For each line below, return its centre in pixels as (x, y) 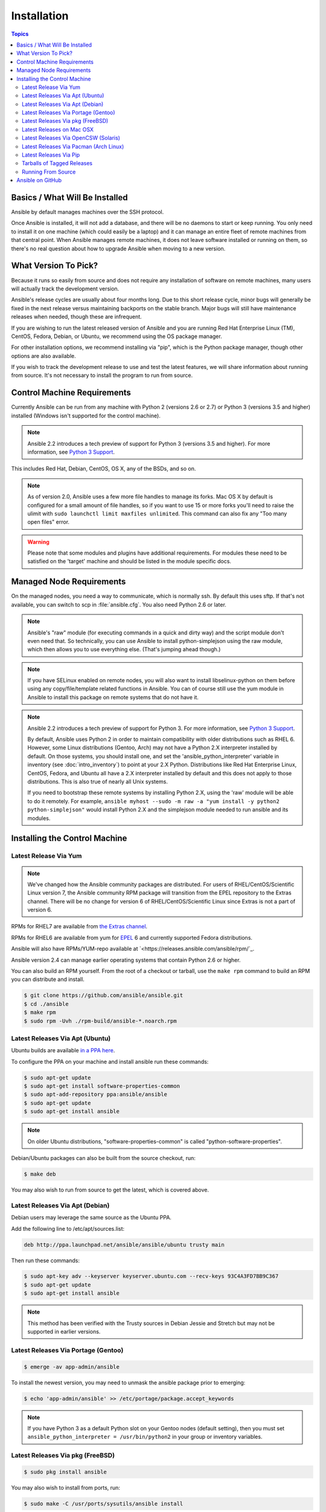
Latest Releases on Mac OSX (58, 129)
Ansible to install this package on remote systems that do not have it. (113, 697)
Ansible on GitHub (39, 180)
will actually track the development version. (65, 288)
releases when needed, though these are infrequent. (76, 317)
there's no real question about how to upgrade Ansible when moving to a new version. (118, 249)
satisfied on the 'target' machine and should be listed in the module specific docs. (129, 561)
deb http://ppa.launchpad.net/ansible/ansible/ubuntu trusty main (124, 1245)
